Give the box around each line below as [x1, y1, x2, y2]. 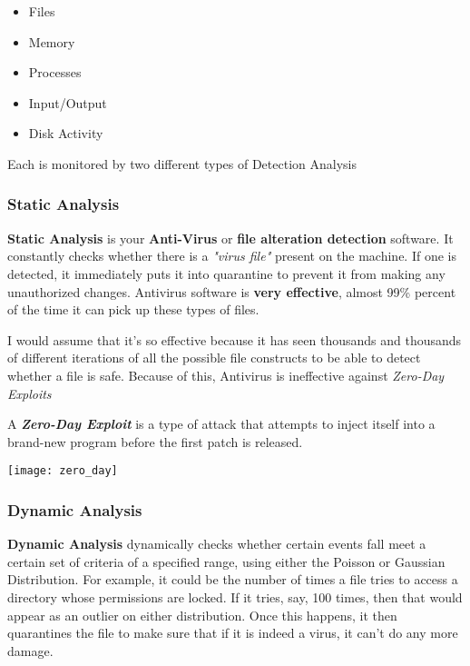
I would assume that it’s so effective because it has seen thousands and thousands [7, 330, 462, 349]
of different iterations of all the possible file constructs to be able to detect [7, 348, 421, 367]
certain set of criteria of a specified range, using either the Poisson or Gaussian [7, 552, 446, 571]
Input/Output [28, 93, 107, 112]
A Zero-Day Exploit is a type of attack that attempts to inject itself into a [7, 414, 436, 433]
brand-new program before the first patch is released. [7, 432, 303, 451]
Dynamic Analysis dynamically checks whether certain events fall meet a [7, 534, 426, 553]
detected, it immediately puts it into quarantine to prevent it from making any [7, 263, 446, 283]
